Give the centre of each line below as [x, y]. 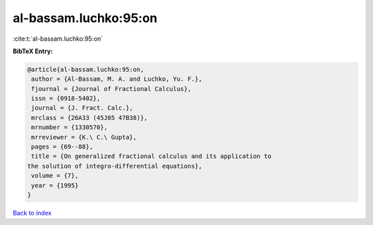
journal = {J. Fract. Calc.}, [83, 108]
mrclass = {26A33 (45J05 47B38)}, [89, 118]
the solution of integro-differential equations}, [115, 166]
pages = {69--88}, [62, 147]
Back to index [32, 213]
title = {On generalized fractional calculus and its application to [152, 156]
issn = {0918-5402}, [66, 99]
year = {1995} [55, 185]
